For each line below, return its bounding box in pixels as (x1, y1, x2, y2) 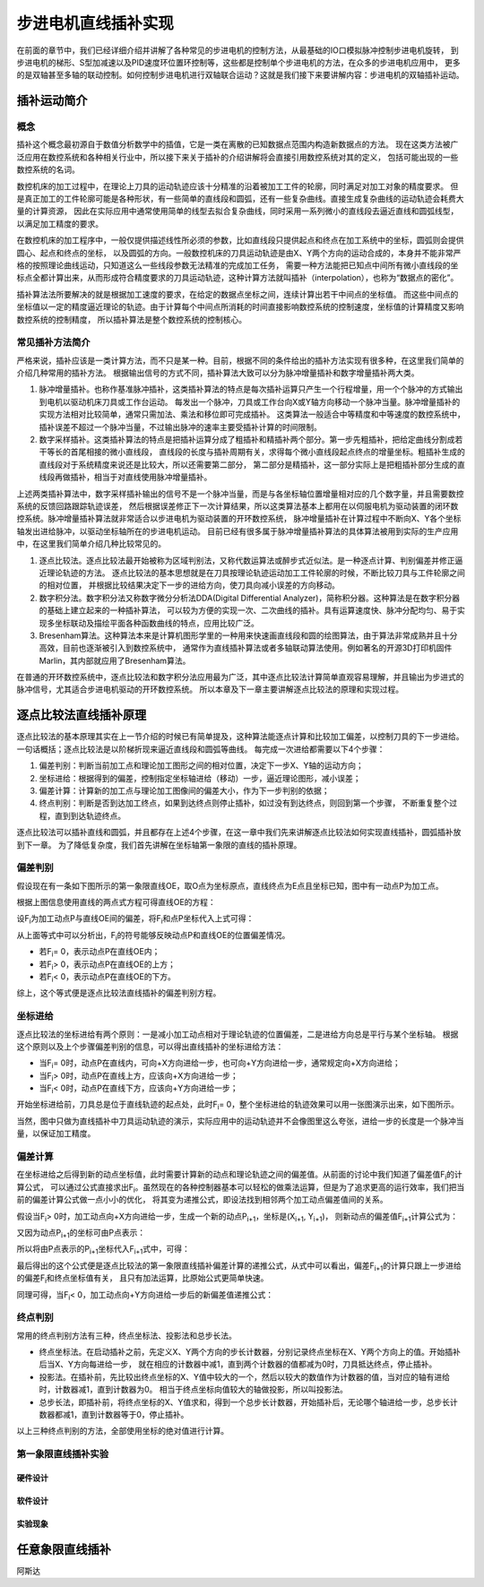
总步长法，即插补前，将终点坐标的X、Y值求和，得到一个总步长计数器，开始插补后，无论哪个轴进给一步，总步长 (39, 1396, 451, 1407)
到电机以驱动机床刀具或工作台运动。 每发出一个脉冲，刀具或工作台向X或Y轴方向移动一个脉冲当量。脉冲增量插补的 (39, 396, 461, 407)
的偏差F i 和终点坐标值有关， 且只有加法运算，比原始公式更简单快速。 (16, 1272, 269, 1285)
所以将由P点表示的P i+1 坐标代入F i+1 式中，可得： (16, 1244, 190, 1256)
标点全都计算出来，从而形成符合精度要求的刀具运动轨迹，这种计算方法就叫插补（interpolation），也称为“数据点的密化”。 (16, 272, 459, 283)
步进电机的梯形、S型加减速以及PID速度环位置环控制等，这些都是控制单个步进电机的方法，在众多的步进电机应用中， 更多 (16, 56, 461, 67)
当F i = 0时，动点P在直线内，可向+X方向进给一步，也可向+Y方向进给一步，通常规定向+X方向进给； (39, 1057, 401, 1071)
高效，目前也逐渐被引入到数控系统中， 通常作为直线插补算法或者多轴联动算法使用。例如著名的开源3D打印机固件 (39, 643, 453, 653)
